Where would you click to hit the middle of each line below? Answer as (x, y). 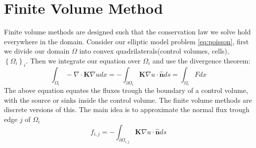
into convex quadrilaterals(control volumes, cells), (154, 51)
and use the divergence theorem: (201, 60)
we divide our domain (37, 51)
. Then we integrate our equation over (83, 60)
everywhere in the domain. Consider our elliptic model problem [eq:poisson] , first (127, 41)
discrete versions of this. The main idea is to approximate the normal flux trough (127, 109)
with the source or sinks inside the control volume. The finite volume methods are (128, 100)
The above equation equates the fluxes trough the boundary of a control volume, (126, 90)
